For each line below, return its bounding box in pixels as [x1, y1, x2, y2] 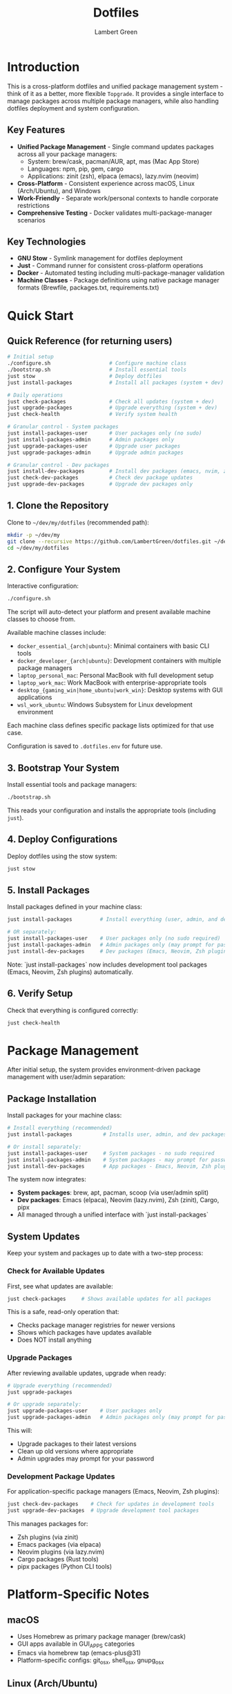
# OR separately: [7, 929, 57, 935]
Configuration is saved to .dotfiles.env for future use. [7, 742, 163, 750]
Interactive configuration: [7, 582, 79, 590]
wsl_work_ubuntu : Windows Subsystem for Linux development [17, 701, 193, 709]
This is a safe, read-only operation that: [7, 1308, 119, 1316]
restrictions [17, 201, 50, 209]
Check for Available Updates [7, 1266, 105, 1276]
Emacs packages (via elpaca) [17, 1541, 101, 1549]
